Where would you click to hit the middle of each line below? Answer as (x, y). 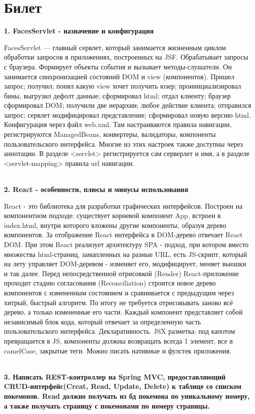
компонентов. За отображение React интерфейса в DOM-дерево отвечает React (124, 235)
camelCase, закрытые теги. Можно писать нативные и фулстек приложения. (118, 350)
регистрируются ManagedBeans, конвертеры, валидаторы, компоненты (110, 134)
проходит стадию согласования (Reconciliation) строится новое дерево (110, 283)
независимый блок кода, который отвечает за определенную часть (103, 321)
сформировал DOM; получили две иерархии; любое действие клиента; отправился (128, 105)
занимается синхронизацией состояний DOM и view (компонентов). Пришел (119, 76)
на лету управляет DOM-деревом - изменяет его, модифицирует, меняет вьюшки (125, 264)
